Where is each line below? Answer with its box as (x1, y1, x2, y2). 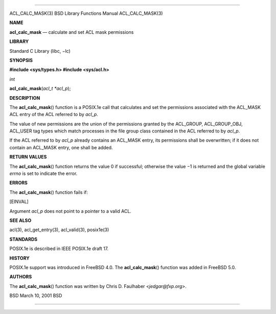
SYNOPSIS (9, 57, 33, 63)
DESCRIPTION (9, 95, 40, 101)
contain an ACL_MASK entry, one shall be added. (9, 144, 113, 150)
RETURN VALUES (9, 154, 47, 160)
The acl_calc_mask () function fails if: (9, 189, 88, 195)
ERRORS (9, 180, 28, 186)
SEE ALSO (9, 217, 32, 223)
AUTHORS (9, 274, 32, 280)
